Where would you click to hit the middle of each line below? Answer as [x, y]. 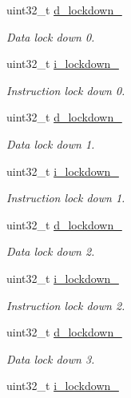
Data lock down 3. [51, 358]
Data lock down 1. [51, 143]
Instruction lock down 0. [66, 90]
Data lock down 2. [51, 251]
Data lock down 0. [51, 36]
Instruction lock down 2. [66, 305]
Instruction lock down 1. [66, 198]
